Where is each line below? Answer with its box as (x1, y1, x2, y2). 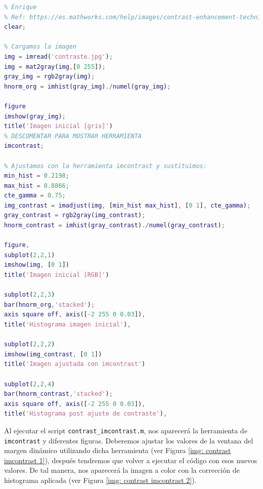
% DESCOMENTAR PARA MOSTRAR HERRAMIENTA (4, 132, 142, 140)
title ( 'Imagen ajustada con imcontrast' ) (4, 360, 146, 368)
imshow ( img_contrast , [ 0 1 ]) (4, 350, 102, 358)
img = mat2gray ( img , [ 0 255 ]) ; (4, 63, 106, 70)
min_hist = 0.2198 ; (4, 172, 69, 180)
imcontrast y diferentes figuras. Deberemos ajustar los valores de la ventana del (4, 435, 253, 445)
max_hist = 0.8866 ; (4, 182, 69, 189)
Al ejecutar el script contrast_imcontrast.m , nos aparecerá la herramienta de (4, 425, 247, 435)
